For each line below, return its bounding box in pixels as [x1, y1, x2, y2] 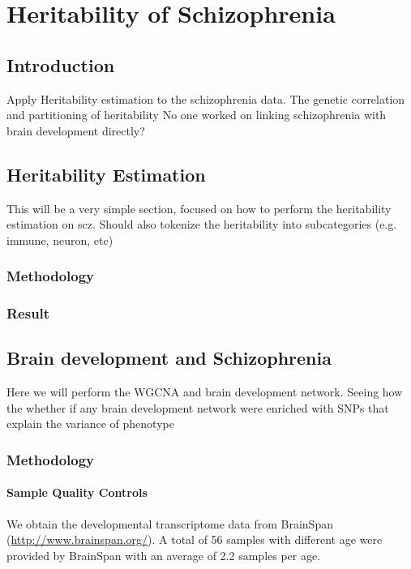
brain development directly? [6, 122, 145, 139]
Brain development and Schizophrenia [6, 345, 332, 370]
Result [6, 303, 50, 323]
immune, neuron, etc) [6, 231, 113, 248]
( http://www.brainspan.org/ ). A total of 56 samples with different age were [6, 531, 383, 548]
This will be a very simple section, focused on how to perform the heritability [6, 199, 392, 216]
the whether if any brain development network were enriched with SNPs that [6, 399, 389, 416]
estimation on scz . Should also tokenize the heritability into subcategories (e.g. [6, 216, 397, 233]
